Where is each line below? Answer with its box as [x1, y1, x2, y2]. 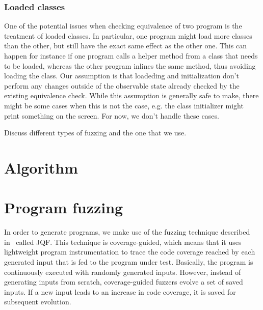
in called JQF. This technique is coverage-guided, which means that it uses [4, 236, 242, 247]
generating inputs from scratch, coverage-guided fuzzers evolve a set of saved [4, 276, 243, 287]
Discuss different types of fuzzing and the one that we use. [4, 127, 187, 138]
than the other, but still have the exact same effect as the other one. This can [4, 40, 247, 51]
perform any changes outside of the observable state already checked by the [4, 80, 240, 91]
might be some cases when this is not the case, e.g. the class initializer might [4, 100, 244, 110]
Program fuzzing [4, 197, 123, 218]
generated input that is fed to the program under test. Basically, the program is [4, 257, 253, 267]
